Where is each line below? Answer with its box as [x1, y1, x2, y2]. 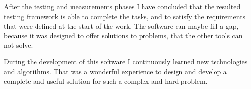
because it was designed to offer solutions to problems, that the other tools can [4, 30, 243, 40]
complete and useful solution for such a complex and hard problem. [4, 76, 208, 86]
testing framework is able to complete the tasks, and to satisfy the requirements [4, 11, 246, 21]
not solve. [4, 40, 33, 50]
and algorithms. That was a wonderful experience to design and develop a [4, 66, 227, 76]
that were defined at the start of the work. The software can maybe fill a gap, [4, 21, 239, 31]
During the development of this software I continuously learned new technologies [4, 56, 248, 66]
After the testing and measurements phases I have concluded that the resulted [4, 1, 241, 11]
